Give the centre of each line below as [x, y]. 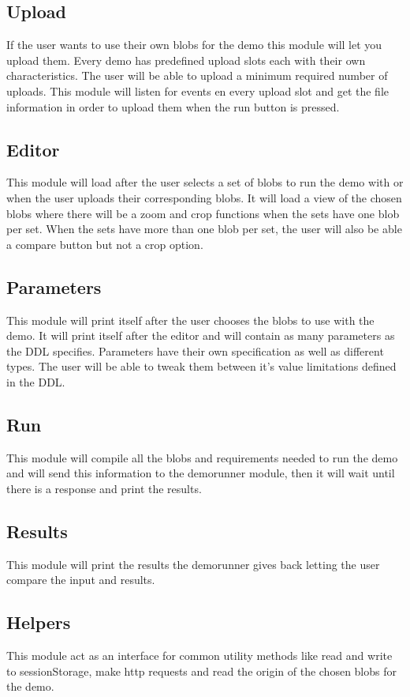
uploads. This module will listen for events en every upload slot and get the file [198, 90]
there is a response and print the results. [104, 488]
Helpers [39, 622]
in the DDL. [36, 381]
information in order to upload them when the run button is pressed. [173, 106]
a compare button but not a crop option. [105, 244]
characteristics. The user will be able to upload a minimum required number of [197, 75]
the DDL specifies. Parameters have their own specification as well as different [195, 350]
